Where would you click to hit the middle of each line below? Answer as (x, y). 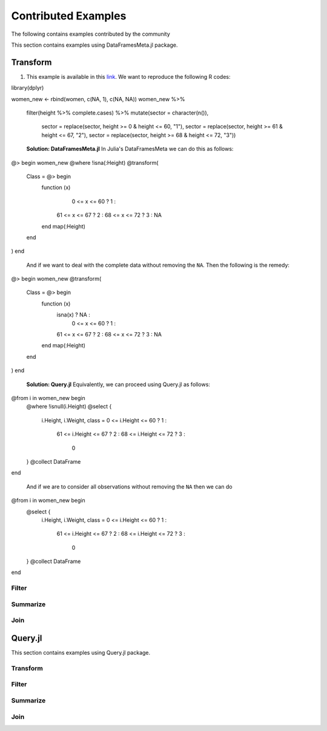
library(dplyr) (28, 88)
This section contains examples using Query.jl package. (81, 653)
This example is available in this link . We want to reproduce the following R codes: (128, 76)
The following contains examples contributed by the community (91, 34)
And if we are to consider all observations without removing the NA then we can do (129, 486)
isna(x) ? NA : (73, 315)
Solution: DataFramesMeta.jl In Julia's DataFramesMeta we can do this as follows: (130, 149)
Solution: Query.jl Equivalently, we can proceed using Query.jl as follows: (118, 384)
